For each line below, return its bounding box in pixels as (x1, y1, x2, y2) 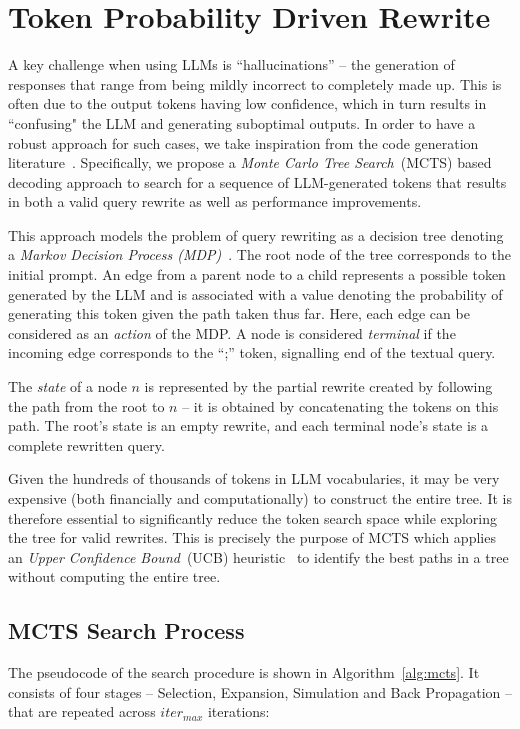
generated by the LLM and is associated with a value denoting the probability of (8, 283, 503, 304)
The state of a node (8, 376, 127, 397)
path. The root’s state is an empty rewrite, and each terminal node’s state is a (8, 415, 489, 436)
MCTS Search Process (8, 615, 245, 646)
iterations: (207, 701, 270, 722)
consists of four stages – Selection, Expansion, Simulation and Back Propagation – (8, 681, 512, 702)
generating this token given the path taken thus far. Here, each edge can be (8, 303, 470, 324)
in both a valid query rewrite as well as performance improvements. (8, 191, 422, 212)
